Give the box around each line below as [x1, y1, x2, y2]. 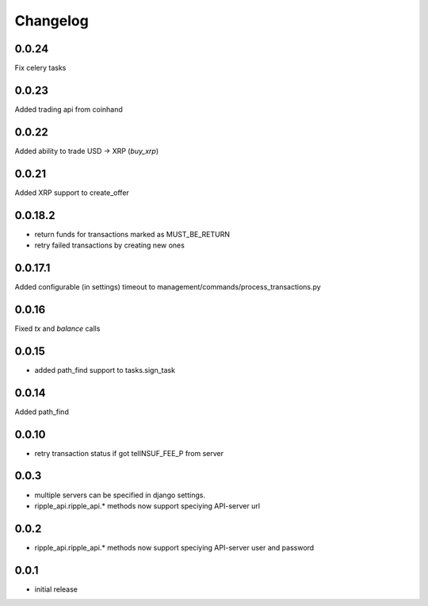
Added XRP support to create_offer [14, 187, 130, 198]
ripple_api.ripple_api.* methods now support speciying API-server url [34, 501, 261, 511]
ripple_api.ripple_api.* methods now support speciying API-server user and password [34, 543, 315, 552]
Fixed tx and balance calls [14, 324, 101, 333]
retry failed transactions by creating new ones [34, 240, 185, 250]
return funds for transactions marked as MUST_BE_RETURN [34, 229, 230, 239]
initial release [34, 584, 78, 594]
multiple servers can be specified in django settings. [34, 490, 206, 500]
